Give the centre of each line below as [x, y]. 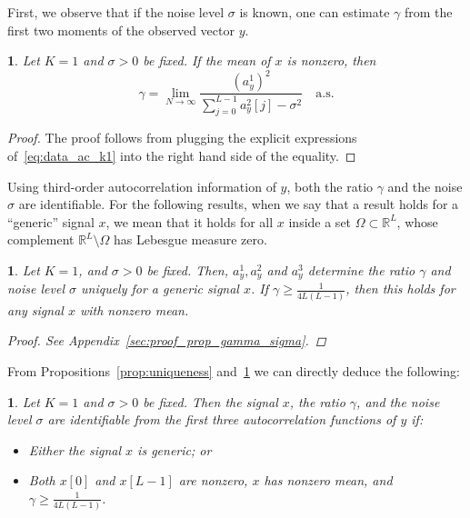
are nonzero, [213, 480]
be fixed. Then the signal [210, 401]
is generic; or [175, 449]
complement [41, 239]
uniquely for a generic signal [160, 289]
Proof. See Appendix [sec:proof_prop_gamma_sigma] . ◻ [167, 340]
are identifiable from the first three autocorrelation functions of [222, 419]
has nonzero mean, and [328, 480]
